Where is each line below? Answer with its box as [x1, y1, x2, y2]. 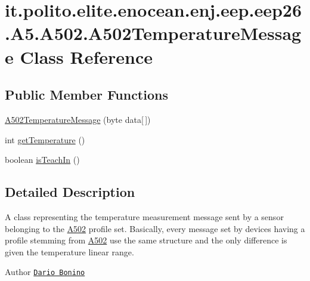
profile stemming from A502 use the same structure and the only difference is [5, 234, 287, 246]
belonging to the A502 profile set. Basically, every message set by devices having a [5, 222, 305, 234]
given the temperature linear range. [5, 245, 134, 258]
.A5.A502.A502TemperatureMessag [5, 21, 302, 45]
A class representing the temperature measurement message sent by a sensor [5, 210, 284, 223]
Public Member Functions [5, 85, 168, 104]
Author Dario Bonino [5, 265, 85, 278]
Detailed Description [5, 183, 135, 201]
